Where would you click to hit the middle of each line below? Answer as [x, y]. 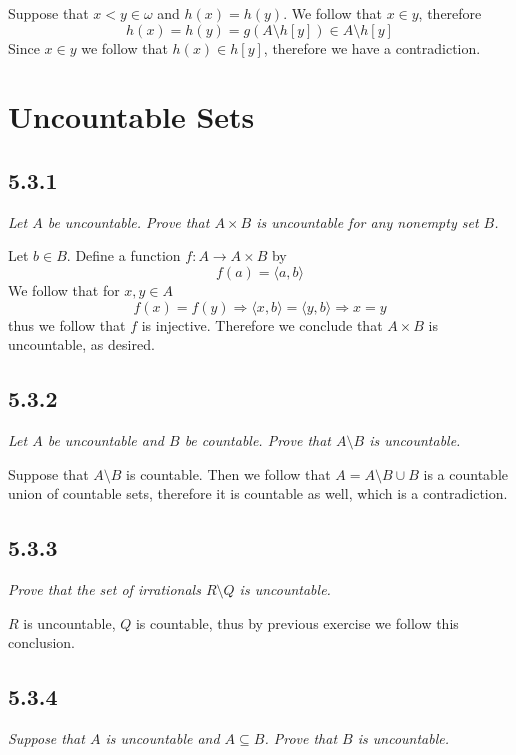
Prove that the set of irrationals [104, 588]
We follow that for [64, 289]
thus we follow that [67, 324]
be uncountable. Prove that [128, 221]
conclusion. [41, 642]
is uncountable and [162, 737]
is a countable [465, 473]
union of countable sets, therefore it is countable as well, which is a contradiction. [258, 493]
